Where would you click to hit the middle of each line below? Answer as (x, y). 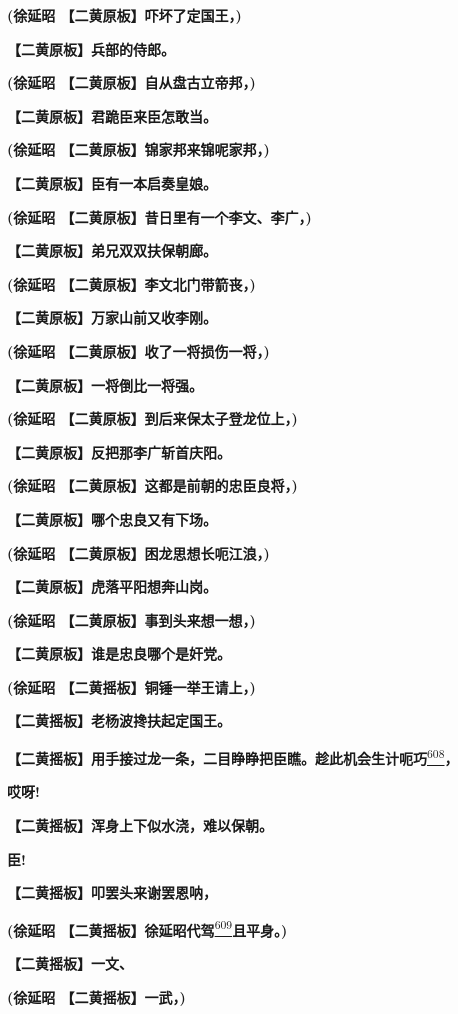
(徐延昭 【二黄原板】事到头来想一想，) (131, 619)
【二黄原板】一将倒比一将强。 (105, 384)
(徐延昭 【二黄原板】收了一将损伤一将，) (138, 350)
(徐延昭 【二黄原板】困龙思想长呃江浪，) (138, 552)
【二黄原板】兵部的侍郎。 (91, 48)
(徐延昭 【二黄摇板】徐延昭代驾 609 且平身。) (147, 928)
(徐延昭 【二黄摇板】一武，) (96, 996)
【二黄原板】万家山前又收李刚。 (112, 317)
